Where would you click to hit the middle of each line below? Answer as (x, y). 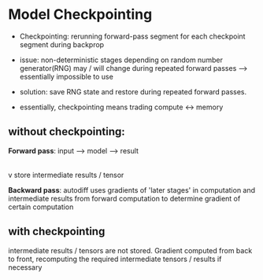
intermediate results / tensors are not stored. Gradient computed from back (130, 250)
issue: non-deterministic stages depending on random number (121, 60)
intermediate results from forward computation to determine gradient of (124, 198)
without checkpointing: (67, 132)
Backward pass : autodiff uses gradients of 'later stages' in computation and (132, 190)
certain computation (41, 207)
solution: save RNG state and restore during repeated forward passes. (133, 91)
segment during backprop (62, 44)
